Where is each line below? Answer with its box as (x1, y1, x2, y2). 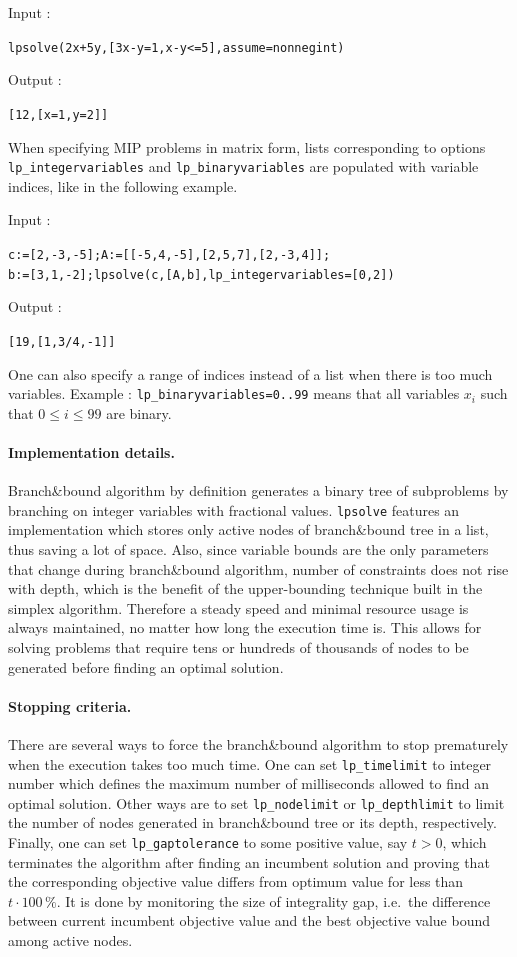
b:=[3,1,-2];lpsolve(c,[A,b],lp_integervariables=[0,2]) (8, 267, 395, 282)
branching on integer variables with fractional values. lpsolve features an (8, 499, 460, 520)
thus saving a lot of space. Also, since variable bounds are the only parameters (8, 538, 489, 559)
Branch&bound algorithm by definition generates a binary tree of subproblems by (8, 480, 509, 501)
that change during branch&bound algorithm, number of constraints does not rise (8, 558, 509, 579)
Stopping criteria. (8, 695, 132, 716)
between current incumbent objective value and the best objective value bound (8, 910, 490, 931)
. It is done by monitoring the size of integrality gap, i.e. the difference (56, 890, 491, 911)
